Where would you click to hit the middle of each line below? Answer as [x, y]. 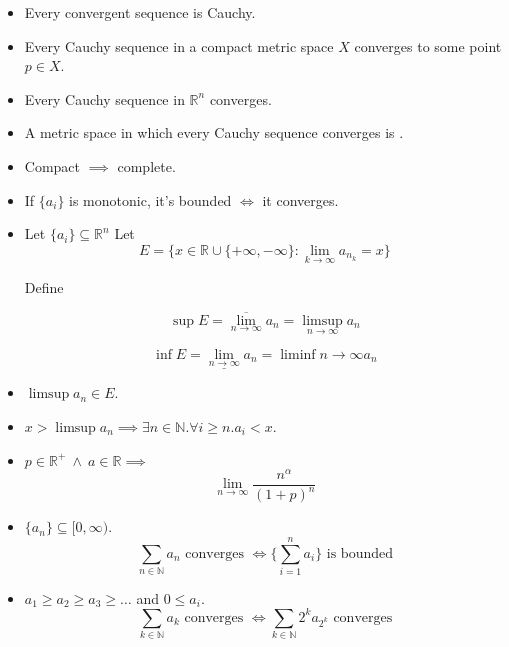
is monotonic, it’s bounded [150, 199]
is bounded [359, 553]
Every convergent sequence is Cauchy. [140, 12]
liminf [298, 355]
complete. [146, 165]
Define [44, 286]
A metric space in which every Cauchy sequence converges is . [214, 132]
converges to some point [428, 45]
